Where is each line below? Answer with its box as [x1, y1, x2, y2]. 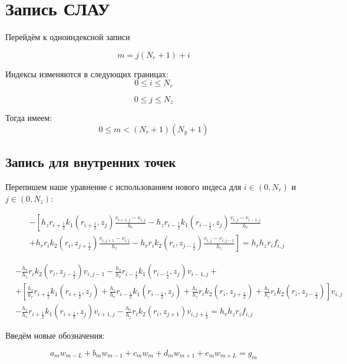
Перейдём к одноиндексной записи [5, 31, 130, 43]
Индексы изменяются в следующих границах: [5, 67, 168, 80]
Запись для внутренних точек [5, 153, 176, 171]
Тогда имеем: [5, 112, 52, 124]
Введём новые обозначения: [5, 329, 105, 342]
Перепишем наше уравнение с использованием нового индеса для [5, 181, 242, 193]
